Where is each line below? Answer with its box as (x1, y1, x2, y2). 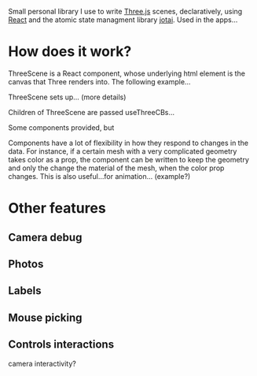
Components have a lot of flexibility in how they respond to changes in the (8, 138, 249, 147)
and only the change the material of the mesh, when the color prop (8, 163, 225, 173)
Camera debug (8, 230, 83, 244)
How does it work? (8, 43, 132, 61)
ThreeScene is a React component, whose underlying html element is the (8, 69, 246, 78)
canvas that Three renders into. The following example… (8, 76, 191, 86)
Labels (8, 284, 42, 298)
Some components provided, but (8, 122, 115, 132)
